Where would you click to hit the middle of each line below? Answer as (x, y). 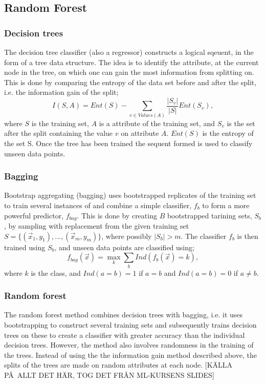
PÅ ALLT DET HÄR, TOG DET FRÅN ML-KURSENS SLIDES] (109, 375)
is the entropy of (228, 133)
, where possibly (127, 236)
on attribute (140, 133)
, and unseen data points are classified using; (124, 247)
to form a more (226, 205)
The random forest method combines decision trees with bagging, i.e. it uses (124, 315)
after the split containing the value (59, 133)
